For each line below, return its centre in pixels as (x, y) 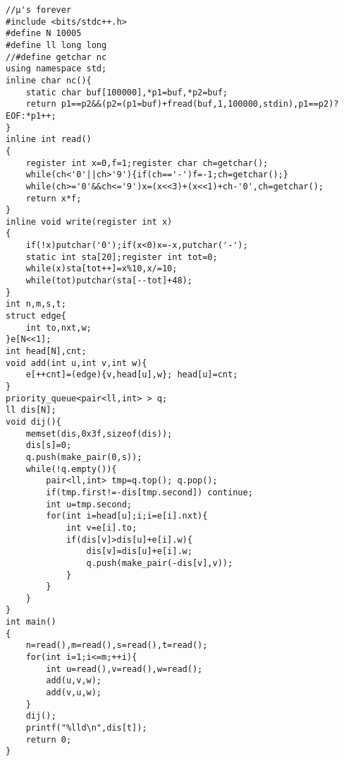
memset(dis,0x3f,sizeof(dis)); (99, 433)
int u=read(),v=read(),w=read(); (124, 669)
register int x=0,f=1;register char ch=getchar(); (147, 163)
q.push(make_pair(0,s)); (84, 457)
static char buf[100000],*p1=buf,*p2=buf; (127, 92)
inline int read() (49, 140)
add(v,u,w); (74, 693)
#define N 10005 (44, 34)
